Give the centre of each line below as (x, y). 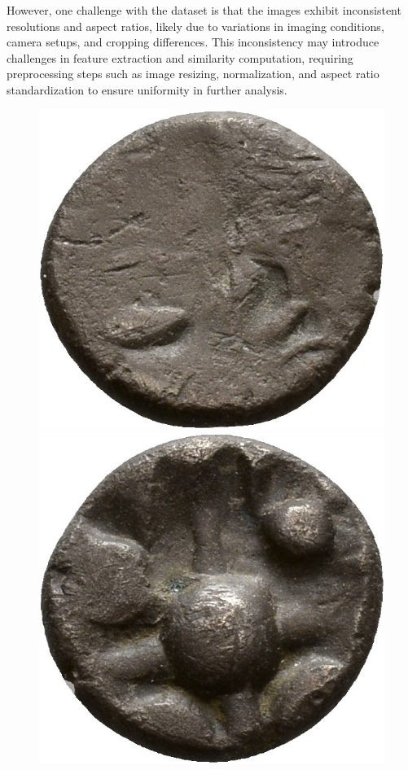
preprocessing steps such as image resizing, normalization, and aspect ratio (193, 74)
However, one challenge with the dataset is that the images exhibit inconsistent (204, 10)
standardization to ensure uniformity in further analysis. (147, 89)
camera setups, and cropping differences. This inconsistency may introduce (193, 42)
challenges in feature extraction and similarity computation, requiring (180, 57)
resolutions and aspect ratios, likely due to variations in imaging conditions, (195, 26)
